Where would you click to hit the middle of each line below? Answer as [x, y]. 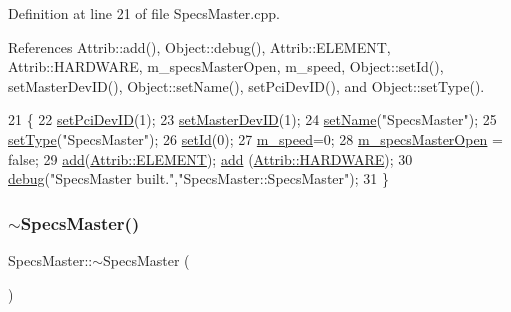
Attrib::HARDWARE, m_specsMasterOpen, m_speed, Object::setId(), [226, 66]
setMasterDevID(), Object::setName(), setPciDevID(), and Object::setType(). [246, 85]
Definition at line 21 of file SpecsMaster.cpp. [144, 13]
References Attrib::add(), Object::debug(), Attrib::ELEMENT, [199, 46]
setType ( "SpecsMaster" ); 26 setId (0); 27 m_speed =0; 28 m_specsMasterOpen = [255, 138]
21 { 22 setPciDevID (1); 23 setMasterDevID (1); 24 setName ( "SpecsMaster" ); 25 [252, 119]
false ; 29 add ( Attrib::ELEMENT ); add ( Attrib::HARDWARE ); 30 [210, 158]
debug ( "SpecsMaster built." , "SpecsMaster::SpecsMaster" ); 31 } [198, 178]
